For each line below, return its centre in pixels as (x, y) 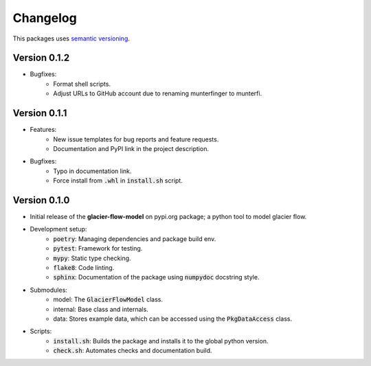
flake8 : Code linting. (84, 267)
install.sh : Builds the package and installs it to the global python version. (161, 341)
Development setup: (58, 229)
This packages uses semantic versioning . (71, 38)
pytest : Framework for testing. (98, 249)
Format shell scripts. (82, 84)
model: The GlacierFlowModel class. (108, 299)
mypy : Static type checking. (92, 258)
